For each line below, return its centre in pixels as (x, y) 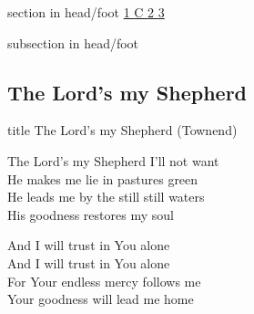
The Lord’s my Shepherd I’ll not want (113, 160)
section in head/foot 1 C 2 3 (86, 12)
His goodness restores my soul (91, 214)
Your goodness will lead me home (101, 299)
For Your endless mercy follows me (104, 281)
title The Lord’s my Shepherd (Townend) (122, 130)
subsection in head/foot (73, 42)
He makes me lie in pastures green (103, 178)
